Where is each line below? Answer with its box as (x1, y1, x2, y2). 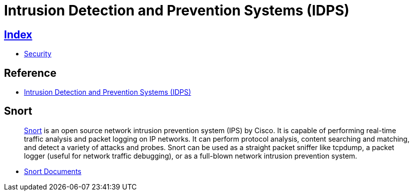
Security (24, 49, 51, 58)
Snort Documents (24, 167, 81, 176)
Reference (4, 66, 56, 79)
